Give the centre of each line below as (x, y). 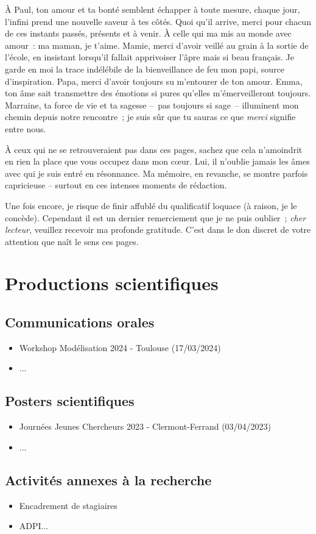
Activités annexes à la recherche (108, 479)
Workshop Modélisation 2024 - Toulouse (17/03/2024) (120, 347)
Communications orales (80, 322)
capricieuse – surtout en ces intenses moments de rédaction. (116, 185)
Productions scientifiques (112, 283)
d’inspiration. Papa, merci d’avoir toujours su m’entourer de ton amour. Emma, (154, 81)
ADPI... (34, 526)
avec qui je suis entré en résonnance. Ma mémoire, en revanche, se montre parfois (156, 173)
